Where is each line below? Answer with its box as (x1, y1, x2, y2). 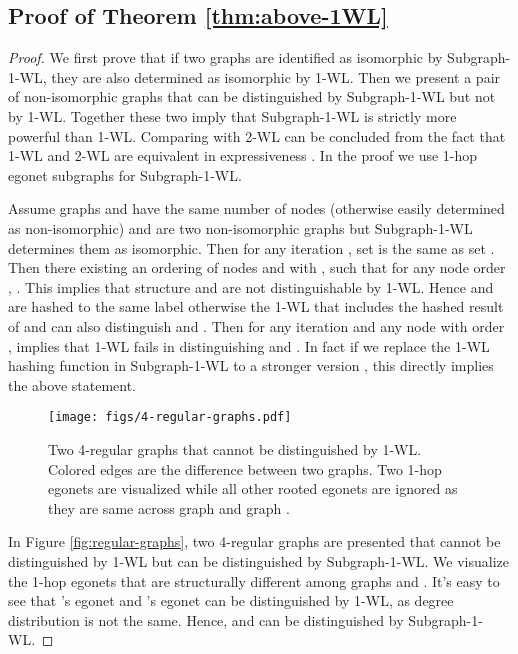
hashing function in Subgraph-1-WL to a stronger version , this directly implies (8, 355, 494, 376)
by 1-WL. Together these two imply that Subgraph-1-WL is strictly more (8, 105, 457, 126)
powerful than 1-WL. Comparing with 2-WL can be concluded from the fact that (8, 125, 506, 146)
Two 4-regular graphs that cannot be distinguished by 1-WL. (48, 438, 422, 459)
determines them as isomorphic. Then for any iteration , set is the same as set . (8, 237, 495, 258)
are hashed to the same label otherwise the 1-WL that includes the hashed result (8, 296, 504, 317)
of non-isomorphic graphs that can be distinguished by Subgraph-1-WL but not (8, 86, 496, 107)
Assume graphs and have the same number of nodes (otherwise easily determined (8, 198, 505, 219)
